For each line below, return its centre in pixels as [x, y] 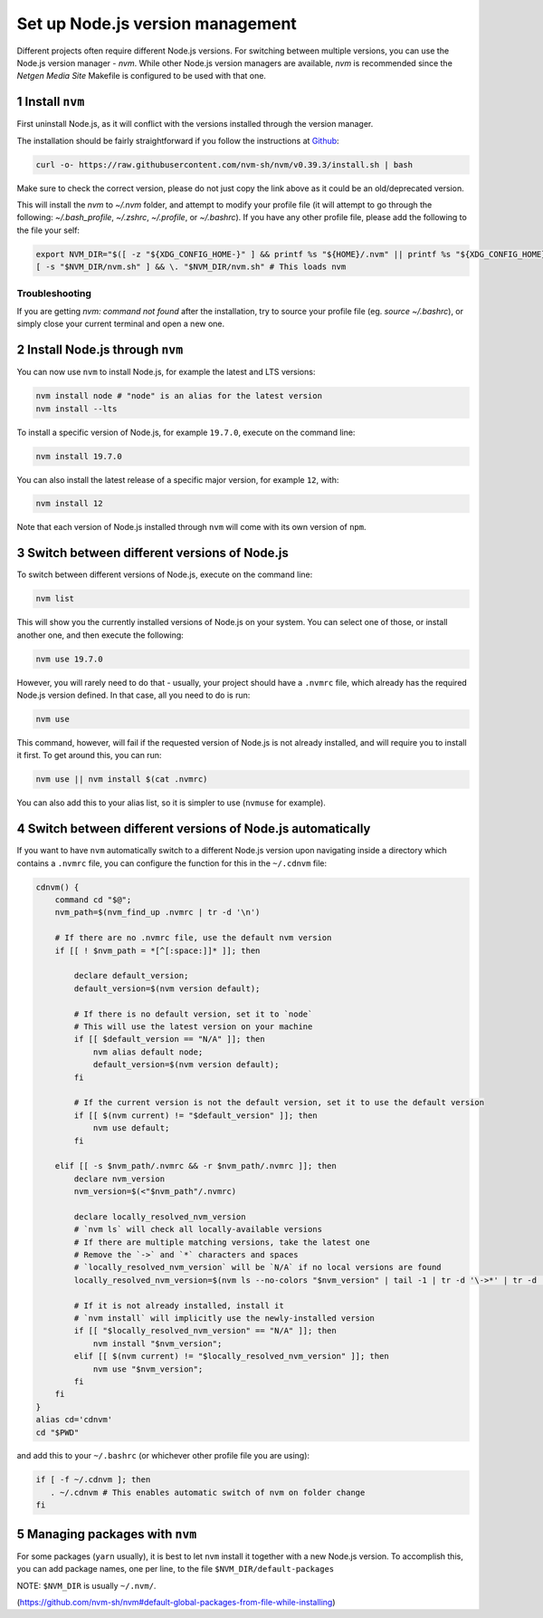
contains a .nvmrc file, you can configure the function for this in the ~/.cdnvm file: [172, 863]
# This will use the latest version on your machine [193, 1027]
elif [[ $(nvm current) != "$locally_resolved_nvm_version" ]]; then [231, 1356]
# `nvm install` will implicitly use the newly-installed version [224, 1318]
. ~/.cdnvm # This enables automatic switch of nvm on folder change [208, 1492]
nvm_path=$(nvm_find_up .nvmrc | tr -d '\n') [157, 912]
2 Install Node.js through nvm [100, 350]
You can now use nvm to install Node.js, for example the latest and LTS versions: [166, 372]
